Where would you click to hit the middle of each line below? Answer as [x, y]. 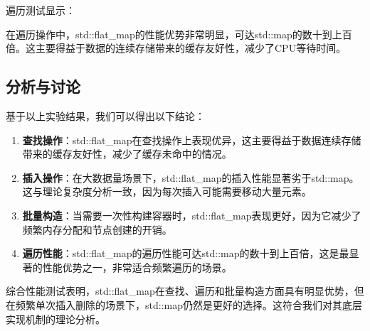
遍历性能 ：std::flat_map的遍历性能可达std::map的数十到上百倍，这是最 [186, 253]
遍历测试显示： [41, 10]
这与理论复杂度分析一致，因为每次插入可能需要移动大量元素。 [167, 191]
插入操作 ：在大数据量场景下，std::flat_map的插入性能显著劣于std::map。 [191, 177]
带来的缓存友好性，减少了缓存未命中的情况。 [127, 154]
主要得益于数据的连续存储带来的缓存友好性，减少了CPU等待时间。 [191, 48]
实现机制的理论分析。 [55, 319]
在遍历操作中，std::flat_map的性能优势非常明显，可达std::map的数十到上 [174, 34]
